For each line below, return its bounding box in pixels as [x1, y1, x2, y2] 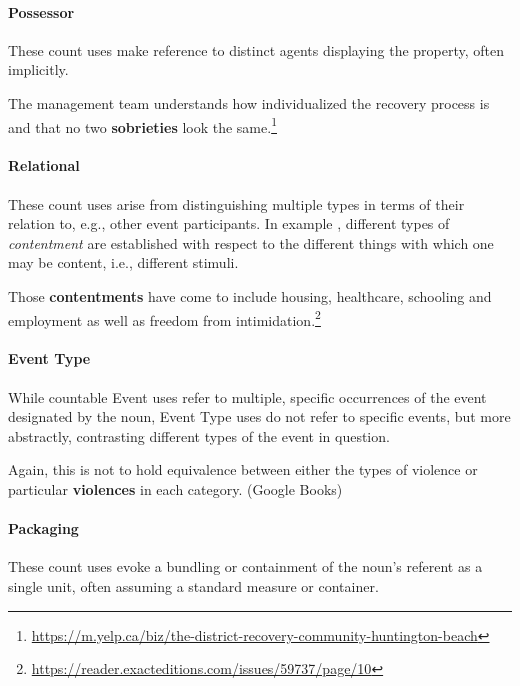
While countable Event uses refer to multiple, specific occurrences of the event [8, 386, 487, 407]
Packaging [8, 518, 79, 539]
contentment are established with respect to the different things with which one [8, 232, 494, 253]
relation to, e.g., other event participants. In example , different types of [8, 213, 450, 234]
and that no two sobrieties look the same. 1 [8, 113, 277, 137]
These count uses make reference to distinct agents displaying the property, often [8, 39, 505, 60]
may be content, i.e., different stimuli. [8, 252, 239, 273]
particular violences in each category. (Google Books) [8, 479, 343, 500]
